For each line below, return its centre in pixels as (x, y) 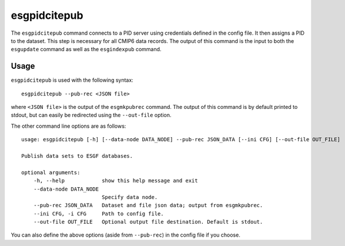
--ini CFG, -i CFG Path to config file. (98, 214)
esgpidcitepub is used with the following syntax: (72, 80)
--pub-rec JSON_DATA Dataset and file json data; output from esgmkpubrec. (148, 205)
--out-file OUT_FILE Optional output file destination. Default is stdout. (148, 222)
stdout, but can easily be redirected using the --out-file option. (91, 115)
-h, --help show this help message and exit (115, 181)
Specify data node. (130, 197)
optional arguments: (51, 172)
